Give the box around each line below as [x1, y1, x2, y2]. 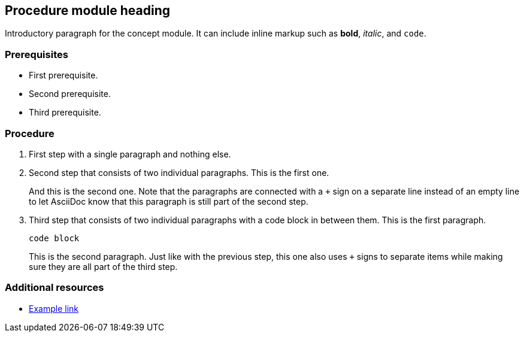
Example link [29, 303, 78, 314]
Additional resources [5, 281, 104, 294]
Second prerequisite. [29, 89, 111, 99]
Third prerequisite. [29, 107, 101, 118]
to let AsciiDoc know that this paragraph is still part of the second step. [29, 196, 308, 207]
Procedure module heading [5, 3, 171, 18]
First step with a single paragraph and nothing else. [29, 148, 231, 159]
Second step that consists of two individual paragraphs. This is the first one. [29, 167, 329, 178]
